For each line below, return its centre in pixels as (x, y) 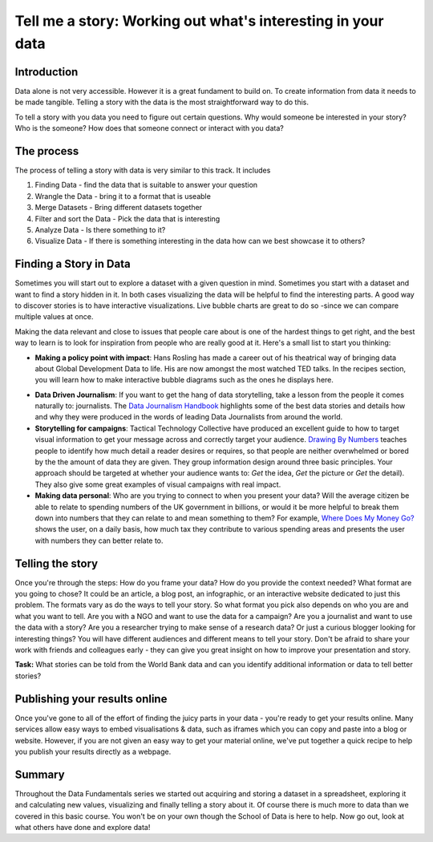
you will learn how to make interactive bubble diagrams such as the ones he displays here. (184, 380)
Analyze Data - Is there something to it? (100, 229)
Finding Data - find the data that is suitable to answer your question (146, 185)
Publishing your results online (91, 699)
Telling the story (57, 563)
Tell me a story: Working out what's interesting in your (199, 21)
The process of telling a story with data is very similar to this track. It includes (143, 170)
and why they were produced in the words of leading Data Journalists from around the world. (189, 417)
